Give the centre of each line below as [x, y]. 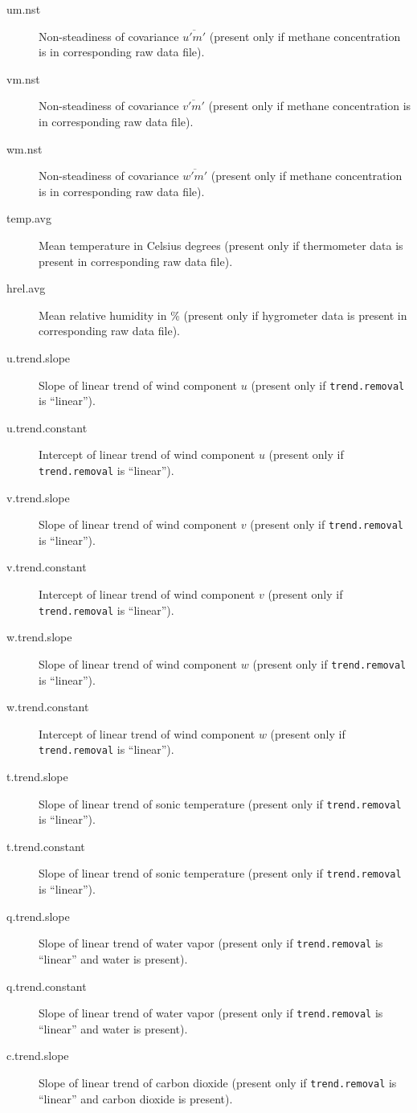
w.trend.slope [39, 637]
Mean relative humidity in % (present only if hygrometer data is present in [223, 315]
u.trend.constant [47, 427]
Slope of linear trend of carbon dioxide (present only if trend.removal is [218, 1082]
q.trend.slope [38, 916]
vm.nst [23, 78]
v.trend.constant [47, 567]
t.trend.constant [46, 846]
